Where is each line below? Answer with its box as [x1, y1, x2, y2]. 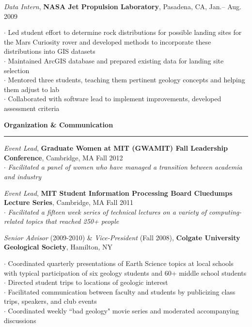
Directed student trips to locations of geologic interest [8, 277, 168, 287]
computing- [208, 206, 242, 217]
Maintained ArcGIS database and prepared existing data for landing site [8, 55, 224, 65]
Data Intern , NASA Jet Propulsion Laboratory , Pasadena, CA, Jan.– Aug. [4, 1, 241, 11]
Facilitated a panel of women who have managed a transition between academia [8, 162, 242, 172]
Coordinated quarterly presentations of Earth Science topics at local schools [8, 258, 234, 268]
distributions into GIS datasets [4, 46, 95, 56]
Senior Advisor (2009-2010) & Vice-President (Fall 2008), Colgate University [4, 232, 240, 242]
